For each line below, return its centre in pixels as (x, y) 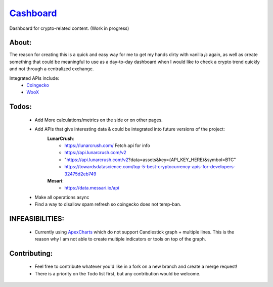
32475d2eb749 (80, 174)
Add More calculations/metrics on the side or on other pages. (99, 120)
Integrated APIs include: (34, 78)
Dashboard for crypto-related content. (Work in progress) (69, 28)
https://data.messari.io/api (92, 188)
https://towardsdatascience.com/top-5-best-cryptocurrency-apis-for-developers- (150, 167)
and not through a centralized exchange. (52, 69)
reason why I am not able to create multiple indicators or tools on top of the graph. (120, 239)
